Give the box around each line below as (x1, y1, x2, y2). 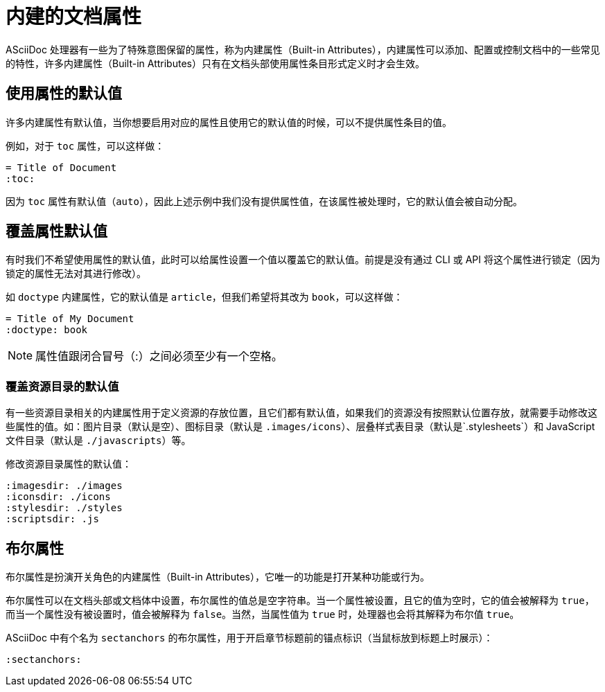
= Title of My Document (6, 313, 134, 325)
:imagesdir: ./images (6, 480, 123, 492)
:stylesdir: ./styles (6, 502, 123, 514)
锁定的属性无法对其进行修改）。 (6, 267, 146, 280)
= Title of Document (6, 161, 117, 173)
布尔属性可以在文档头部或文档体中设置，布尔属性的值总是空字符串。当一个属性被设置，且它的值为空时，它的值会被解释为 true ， (6, 594, 595, 607)
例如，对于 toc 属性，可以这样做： (6, 139, 165, 152)
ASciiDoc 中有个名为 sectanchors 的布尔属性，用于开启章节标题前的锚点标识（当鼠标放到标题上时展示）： (6, 632, 493, 644)
